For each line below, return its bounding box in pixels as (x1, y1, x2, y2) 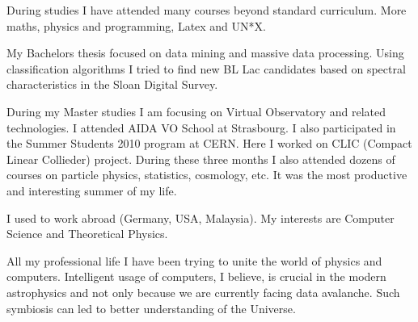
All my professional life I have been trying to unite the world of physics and (6, 252, 382, 269)
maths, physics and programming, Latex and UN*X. (6, 17, 266, 34)
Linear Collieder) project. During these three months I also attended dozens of (6, 150, 395, 167)
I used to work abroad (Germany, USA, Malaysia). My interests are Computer (6, 209, 395, 226)
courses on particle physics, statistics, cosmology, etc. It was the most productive (6, 166, 407, 183)
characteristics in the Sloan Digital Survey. (6, 76, 218, 93)
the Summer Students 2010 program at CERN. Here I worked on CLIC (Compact (6, 135, 412, 152)
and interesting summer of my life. (6, 182, 177, 199)
